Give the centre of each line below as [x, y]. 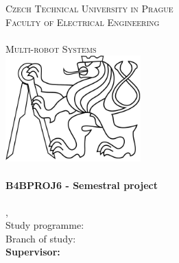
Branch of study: [41, 238]
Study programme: [45, 225]
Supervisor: [33, 252]
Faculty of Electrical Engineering [83, 22]
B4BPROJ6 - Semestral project [82, 185]
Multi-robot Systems [51, 48]
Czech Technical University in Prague [89, 8]
